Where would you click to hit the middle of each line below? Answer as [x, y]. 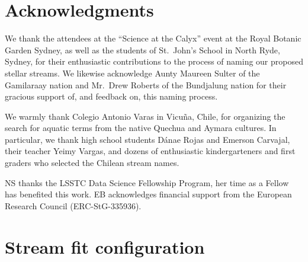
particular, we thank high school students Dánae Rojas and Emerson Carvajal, [147, 139]
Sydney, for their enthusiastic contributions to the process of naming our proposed [154, 61]
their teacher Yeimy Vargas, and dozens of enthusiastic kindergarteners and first [150, 151]
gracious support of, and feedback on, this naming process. [111, 96]
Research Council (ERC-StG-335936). [73, 205]
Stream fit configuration [105, 246]
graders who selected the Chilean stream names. [92, 163]
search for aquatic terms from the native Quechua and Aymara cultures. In [141, 128]
